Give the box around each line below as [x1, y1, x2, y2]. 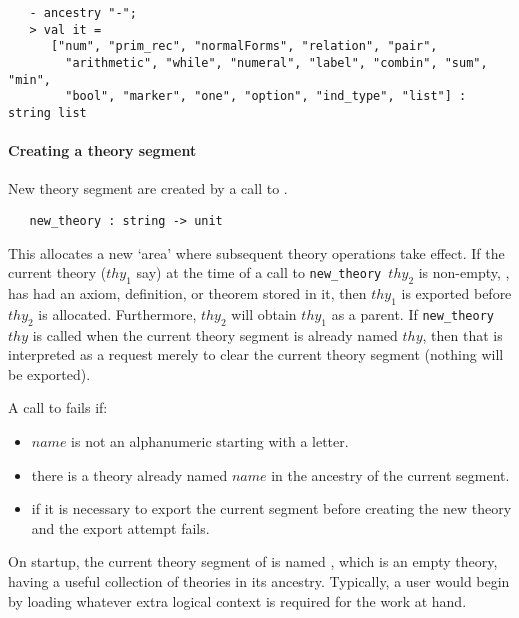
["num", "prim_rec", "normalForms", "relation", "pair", [50, 39, 438, 54]
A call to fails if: [8, 397, 108, 418]
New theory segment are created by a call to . [8, 178, 288, 199]
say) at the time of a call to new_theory [136, 262, 382, 283]
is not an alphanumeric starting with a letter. [71, 431, 349, 451]
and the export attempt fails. [31, 517, 210, 538]
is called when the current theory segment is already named [32, 324, 398, 345]
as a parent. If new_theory [331, 303, 495, 324]
